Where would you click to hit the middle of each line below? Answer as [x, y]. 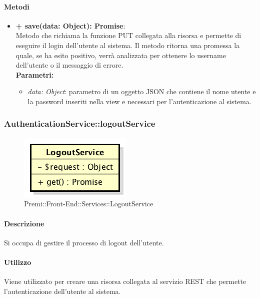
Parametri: [35, 74]
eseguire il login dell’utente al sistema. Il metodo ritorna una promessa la [128, 45]
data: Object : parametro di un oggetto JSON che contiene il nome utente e [142, 91]
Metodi [17, 6]
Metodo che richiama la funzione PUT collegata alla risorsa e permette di [128, 35]
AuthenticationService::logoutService [80, 123]
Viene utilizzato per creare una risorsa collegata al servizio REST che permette [125, 281]
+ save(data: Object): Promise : [70, 25]
